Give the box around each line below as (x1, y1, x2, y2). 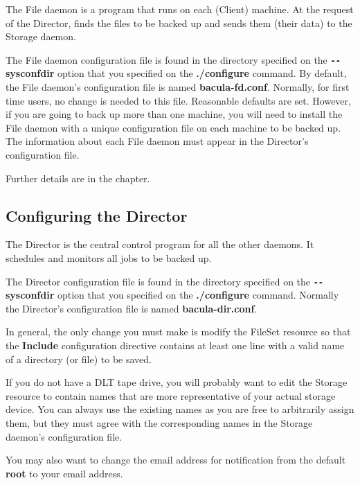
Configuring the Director (6, 204, 188, 226)
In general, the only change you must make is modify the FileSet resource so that (6, 324, 351, 339)
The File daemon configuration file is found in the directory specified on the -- (6, 52, 341, 67)
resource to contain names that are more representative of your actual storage (6, 388, 336, 403)
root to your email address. (6, 466, 123, 480)
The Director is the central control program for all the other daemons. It (6, 237, 314, 252)
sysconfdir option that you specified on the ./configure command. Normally (6, 288, 339, 302)
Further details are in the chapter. (6, 170, 150, 185)
